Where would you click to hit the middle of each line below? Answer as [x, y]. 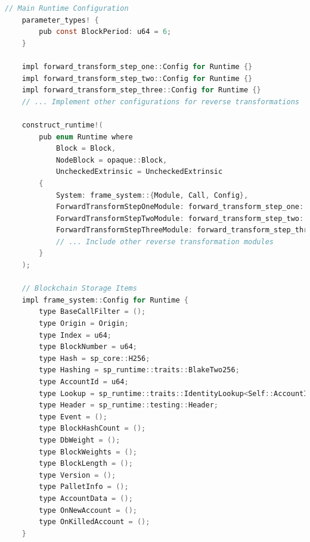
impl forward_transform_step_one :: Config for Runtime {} [137, 66]
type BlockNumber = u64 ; [88, 347]
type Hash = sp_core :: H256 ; [94, 358]
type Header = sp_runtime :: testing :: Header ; [129, 405]
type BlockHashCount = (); [92, 429]
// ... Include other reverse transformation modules [165, 242]
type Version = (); [77, 475]
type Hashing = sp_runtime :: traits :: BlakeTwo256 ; [139, 370]
